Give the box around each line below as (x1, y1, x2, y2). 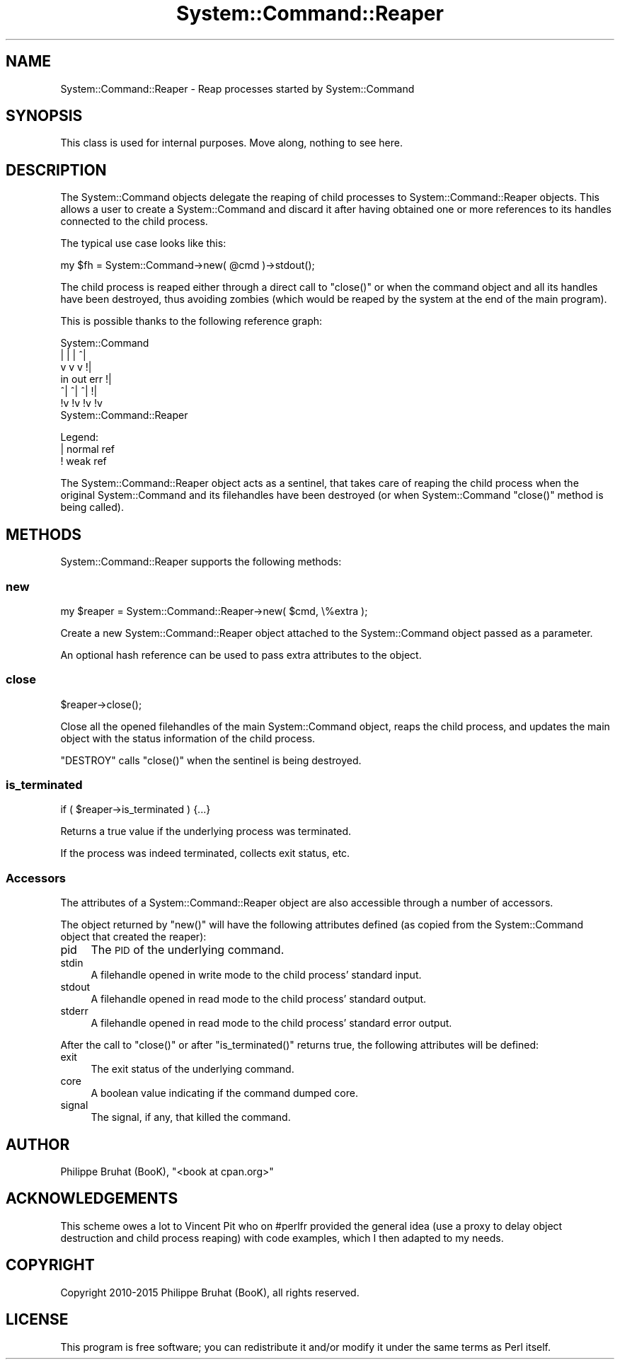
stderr (60, 1005, 88, 1018)
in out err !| (60, 373, 112, 386)
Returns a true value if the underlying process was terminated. (60, 825, 352, 838)
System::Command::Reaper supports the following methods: (60, 555, 342, 568)
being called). (60, 501, 124, 514)
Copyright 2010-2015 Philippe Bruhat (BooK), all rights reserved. (60, 1286, 360, 1298)
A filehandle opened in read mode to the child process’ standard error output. (91, 1017, 452, 1030)
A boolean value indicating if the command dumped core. (91, 1087, 358, 1100)
